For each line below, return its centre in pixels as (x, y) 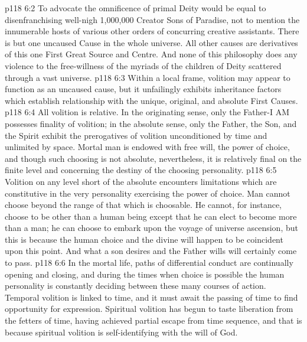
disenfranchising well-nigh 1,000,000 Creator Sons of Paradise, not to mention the (152, 19)
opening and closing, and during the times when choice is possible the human (145, 274)
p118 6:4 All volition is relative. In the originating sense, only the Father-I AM (147, 112)
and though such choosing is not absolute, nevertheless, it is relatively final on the (153, 158)
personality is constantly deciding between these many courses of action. (135, 286)
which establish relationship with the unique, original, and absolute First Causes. (151, 100)
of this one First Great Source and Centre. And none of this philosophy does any (151, 54)
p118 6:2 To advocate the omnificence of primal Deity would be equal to (135, 8)
